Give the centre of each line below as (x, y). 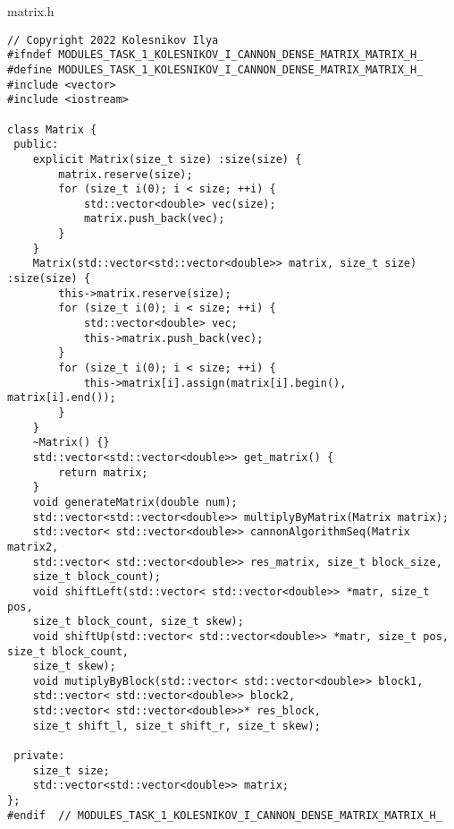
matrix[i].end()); (62, 398)
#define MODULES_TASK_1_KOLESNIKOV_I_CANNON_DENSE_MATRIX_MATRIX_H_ (215, 69)
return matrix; (103, 472)
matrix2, (33, 547)
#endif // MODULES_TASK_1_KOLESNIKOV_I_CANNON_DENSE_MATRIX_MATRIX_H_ (225, 815)
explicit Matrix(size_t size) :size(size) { (167, 159)
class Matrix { (52, 129)
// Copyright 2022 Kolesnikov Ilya (113, 40)
